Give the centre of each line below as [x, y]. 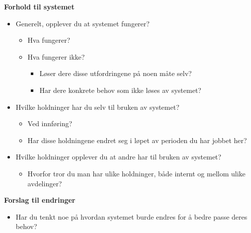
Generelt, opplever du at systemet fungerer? [83, 23]
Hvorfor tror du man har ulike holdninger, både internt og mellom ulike [136, 173]
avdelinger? [45, 183]
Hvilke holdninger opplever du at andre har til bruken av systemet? [119, 157]
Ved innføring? [50, 123]
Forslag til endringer [40, 200]
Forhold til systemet [39, 6]
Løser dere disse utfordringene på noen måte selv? [116, 73]
